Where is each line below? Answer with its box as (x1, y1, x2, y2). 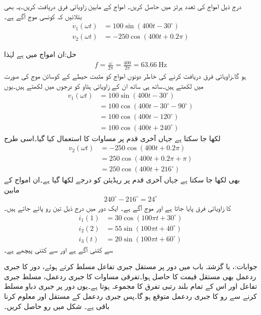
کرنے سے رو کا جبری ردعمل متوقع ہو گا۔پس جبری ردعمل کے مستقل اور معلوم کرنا (4, 291, 257, 301)
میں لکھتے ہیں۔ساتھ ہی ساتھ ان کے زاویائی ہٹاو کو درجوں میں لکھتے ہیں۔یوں (4, 80, 204, 91)
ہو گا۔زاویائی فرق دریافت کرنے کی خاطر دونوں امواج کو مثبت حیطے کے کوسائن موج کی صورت (4, 71, 246, 81)
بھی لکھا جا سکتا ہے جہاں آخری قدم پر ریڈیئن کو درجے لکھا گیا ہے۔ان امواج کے (4, 174, 240, 185)
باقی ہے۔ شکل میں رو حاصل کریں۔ (4, 300, 110, 311)
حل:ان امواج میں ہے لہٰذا (4, 49, 76, 59)
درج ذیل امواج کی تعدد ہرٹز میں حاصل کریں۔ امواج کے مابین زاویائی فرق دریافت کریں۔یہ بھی (4, 1, 241, 11)
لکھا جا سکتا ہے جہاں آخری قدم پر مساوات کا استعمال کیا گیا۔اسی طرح (4, 133, 221, 143)
